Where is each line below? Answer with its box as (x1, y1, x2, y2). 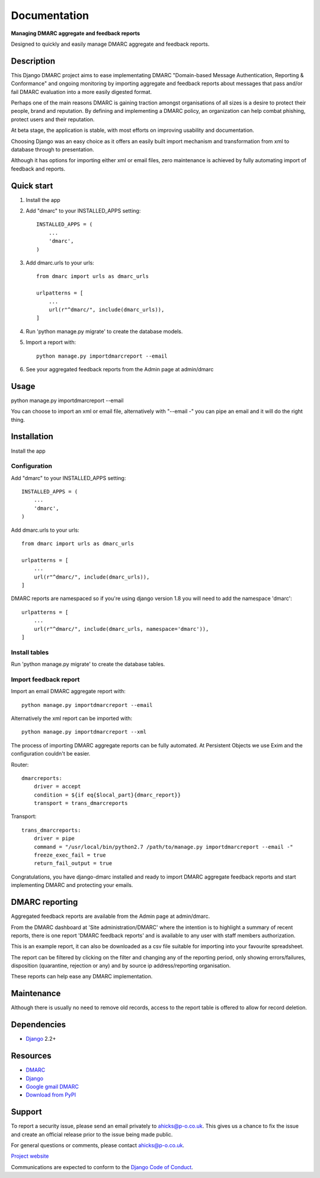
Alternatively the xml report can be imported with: (11, 715, 133, 722)
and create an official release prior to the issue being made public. (11, 1130, 173, 1138)
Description (11, 56, 56, 66)
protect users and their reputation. (11, 116, 95, 123)
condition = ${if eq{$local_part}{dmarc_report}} (33, 791, 181, 798)
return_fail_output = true (33, 860, 113, 867)
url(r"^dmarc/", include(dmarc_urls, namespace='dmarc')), (33, 626, 209, 632)
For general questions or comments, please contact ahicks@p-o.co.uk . (11, 1142, 185, 1149)
